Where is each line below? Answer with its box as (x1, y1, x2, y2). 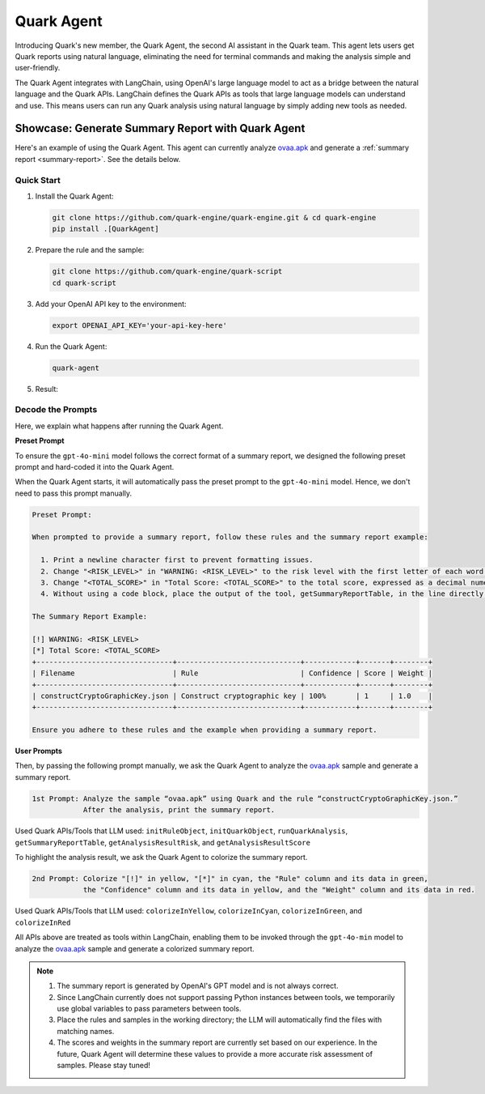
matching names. (57, 1026, 115, 1036)
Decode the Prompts (15, 404, 98, 415)
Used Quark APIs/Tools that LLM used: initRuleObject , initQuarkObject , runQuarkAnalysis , (15, 826, 348, 836)
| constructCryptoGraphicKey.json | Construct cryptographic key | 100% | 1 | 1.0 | (32, 691, 432, 700)
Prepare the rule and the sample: (35, 245, 145, 255)
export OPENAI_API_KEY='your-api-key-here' (52, 321, 228, 330)
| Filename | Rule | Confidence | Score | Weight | (32, 669, 432, 678)
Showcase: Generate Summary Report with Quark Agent (15, 121, 306, 135)
